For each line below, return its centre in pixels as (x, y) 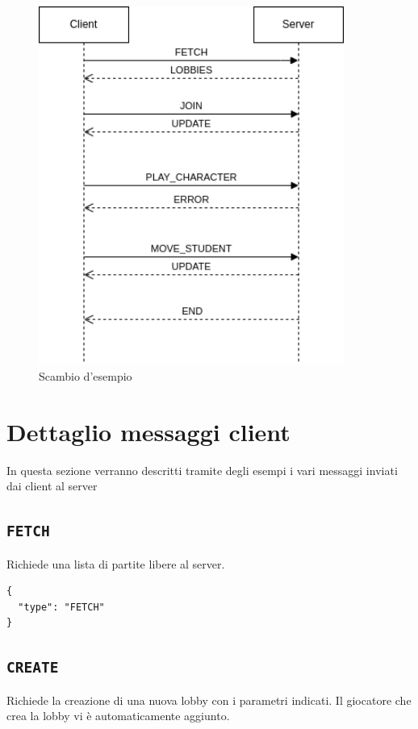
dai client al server (52, 486)
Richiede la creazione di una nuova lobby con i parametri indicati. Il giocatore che (209, 700)
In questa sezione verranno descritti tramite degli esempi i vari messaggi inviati (202, 470)
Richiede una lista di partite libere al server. (116, 563)
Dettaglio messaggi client (148, 431)
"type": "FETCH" (61, 607)
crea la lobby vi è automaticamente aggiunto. (118, 716)
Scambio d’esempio (86, 376)
